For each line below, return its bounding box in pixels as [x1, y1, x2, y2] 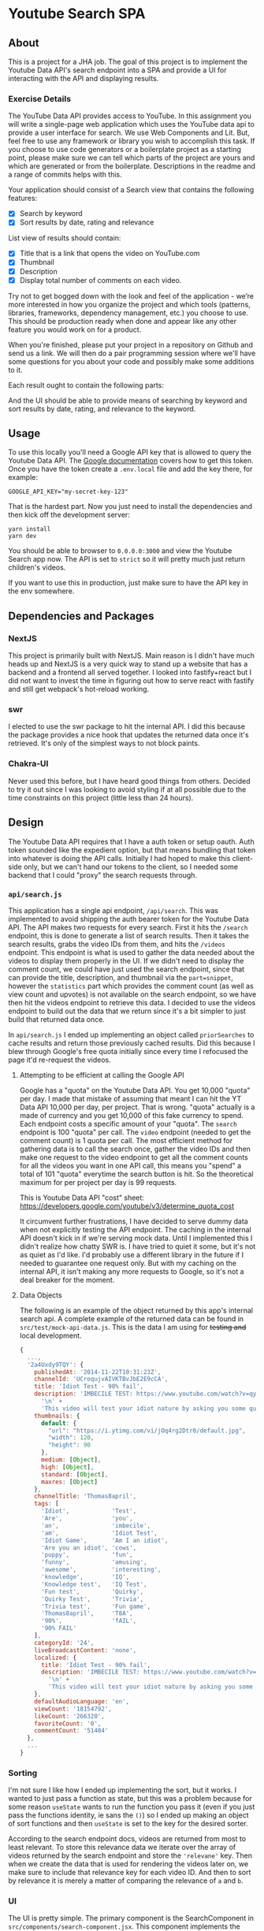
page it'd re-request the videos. [8, 1055, 112, 1064]
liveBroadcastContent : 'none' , [34, 1646, 137, 1654]
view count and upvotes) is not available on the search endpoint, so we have [8, 990, 257, 999]
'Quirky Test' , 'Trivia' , [40, 1595, 144, 1603]
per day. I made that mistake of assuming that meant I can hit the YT [19, 1094, 242, 1103]
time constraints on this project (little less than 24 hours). [8, 793, 194, 802]
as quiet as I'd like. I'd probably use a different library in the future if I [19, 1250, 244, 1259]
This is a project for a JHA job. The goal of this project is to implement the [8, 57, 248, 66]
